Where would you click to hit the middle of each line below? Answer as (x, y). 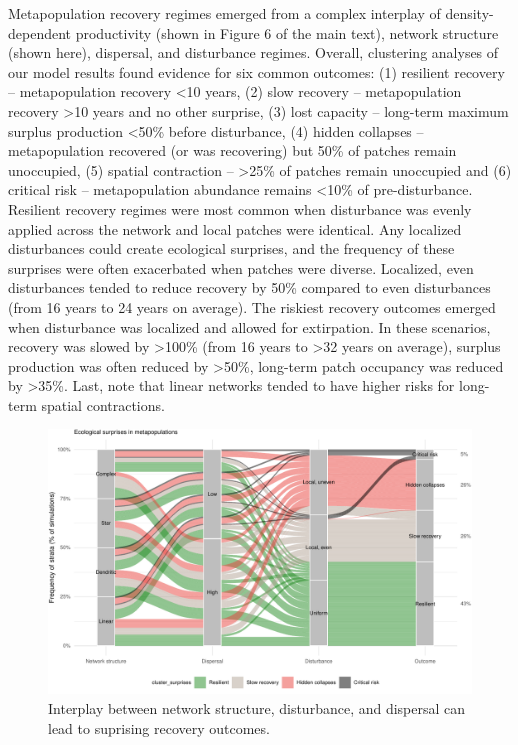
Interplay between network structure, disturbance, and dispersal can (257, 708)
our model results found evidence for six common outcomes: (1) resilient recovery (256, 71)
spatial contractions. (103, 404)
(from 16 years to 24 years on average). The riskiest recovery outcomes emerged (252, 306)
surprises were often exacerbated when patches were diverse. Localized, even (241, 267)
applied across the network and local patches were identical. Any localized (235, 228)
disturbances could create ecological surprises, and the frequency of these (231, 248)
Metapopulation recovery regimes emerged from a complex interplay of (224, 13)
